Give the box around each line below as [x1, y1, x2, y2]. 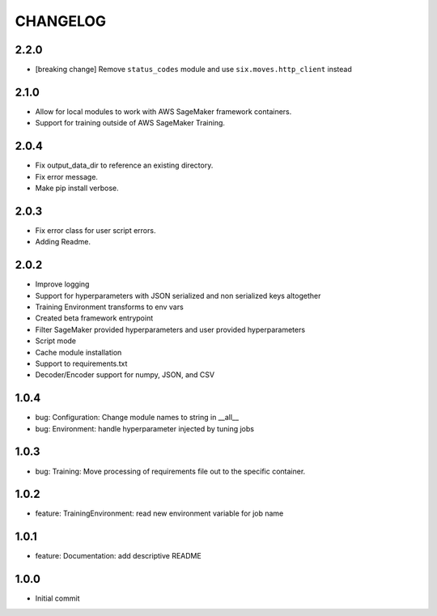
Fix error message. [35, 172, 99, 181]
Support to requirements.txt [35, 359, 128, 368]
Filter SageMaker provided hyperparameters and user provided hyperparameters [35, 325, 306, 334]
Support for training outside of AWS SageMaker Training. [35, 118, 226, 128]
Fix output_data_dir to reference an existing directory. [35, 160, 214, 170]
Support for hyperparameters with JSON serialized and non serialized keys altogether [35, 291, 321, 300]
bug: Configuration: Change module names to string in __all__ [35, 413, 239, 423]
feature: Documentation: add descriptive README [35, 551, 202, 561]
